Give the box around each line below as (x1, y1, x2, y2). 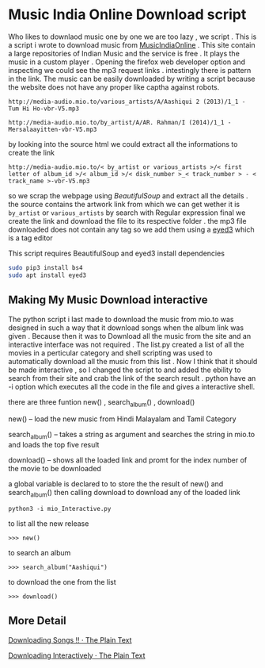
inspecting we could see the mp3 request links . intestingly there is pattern (8, 65, 252, 75)
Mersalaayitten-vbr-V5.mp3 (8, 125, 97, 133)
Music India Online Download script (8, 6, 247, 24)
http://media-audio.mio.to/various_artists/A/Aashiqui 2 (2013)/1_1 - (8, 98, 246, 106)
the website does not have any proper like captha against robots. (8, 82, 220, 92)
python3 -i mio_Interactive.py (8, 505, 112, 513)
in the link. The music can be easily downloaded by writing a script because (8, 74, 256, 83)
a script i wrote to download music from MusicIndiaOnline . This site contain (8, 40, 256, 49)
